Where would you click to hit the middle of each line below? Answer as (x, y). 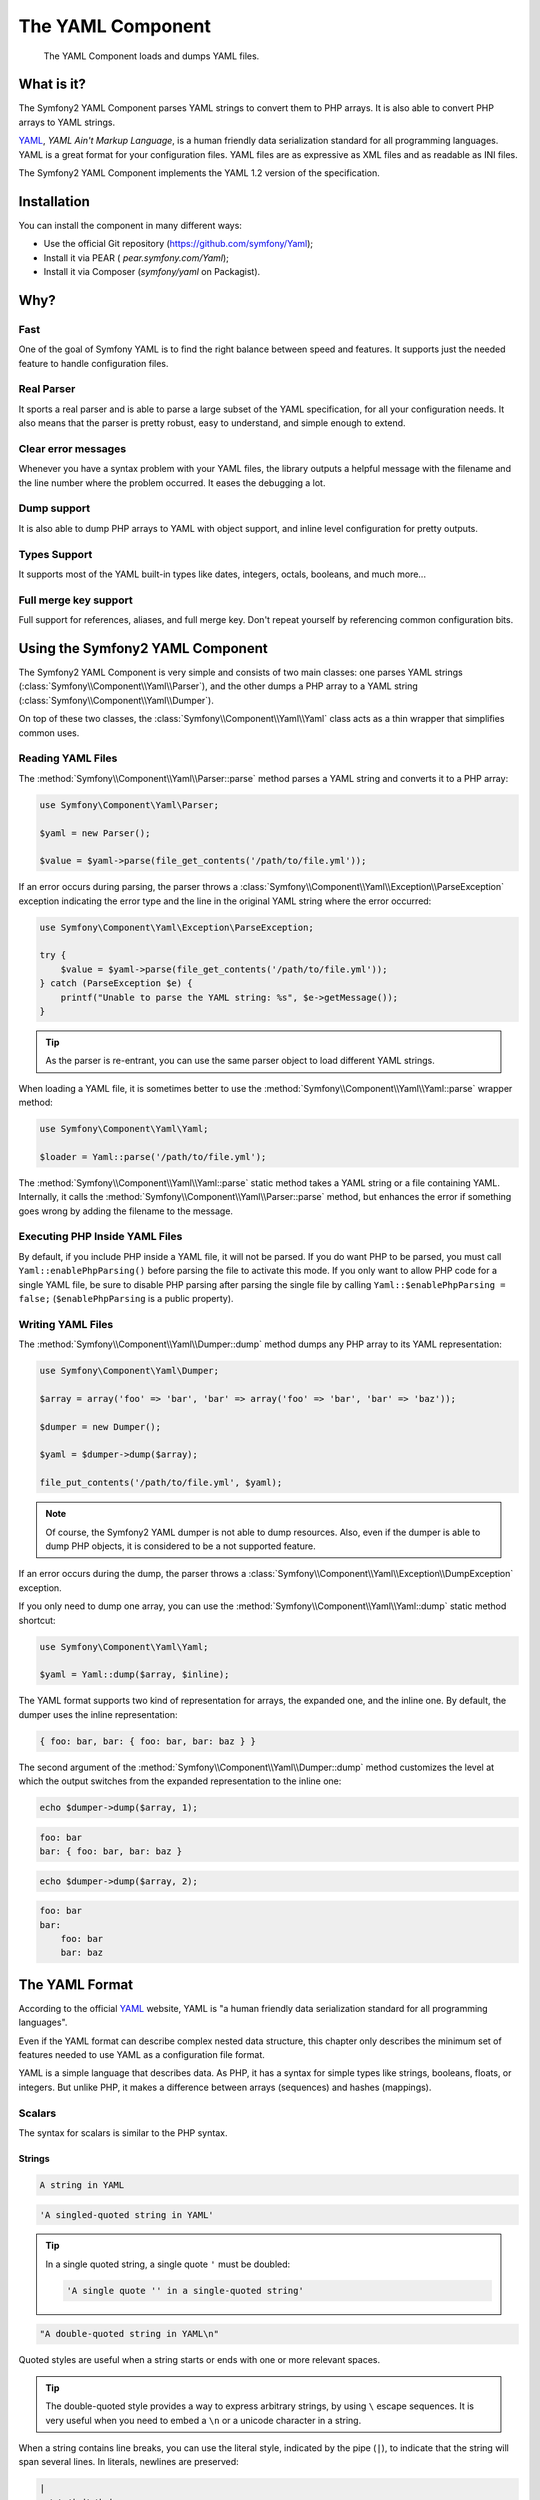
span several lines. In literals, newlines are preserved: (128, 2462)
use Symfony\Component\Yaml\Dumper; (129, 1371)
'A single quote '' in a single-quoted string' (185, 2290)
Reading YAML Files (68, 758)
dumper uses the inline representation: (98, 1714)
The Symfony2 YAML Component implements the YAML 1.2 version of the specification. (199, 173)
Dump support (54, 508)
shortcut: (37, 1620)
